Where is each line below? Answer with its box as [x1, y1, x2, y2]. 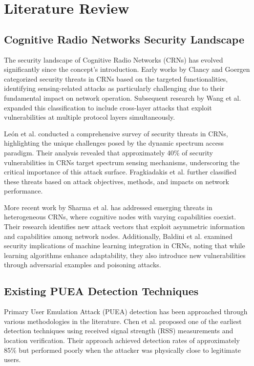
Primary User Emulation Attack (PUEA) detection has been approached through [4, 306, 248, 317]
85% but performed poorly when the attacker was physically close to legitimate [4, 344, 241, 355]
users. [4, 354, 21, 365]
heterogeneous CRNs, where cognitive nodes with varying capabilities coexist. [4, 212, 236, 222]
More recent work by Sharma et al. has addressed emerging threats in [4, 202, 212, 212]
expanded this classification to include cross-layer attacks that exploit [4, 102, 212, 112]
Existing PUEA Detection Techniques [4, 283, 199, 299]
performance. [4, 186, 43, 196]
